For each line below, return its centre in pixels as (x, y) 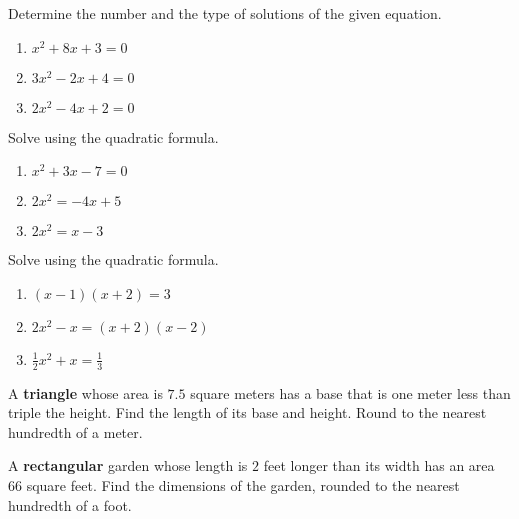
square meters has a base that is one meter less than (350, 392)
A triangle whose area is (85, 392)
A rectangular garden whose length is (128, 465)
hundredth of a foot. (70, 504)
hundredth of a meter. (75, 431)
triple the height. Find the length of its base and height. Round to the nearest (247, 412)
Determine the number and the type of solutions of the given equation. (225, 13)
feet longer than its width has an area (379, 465)
